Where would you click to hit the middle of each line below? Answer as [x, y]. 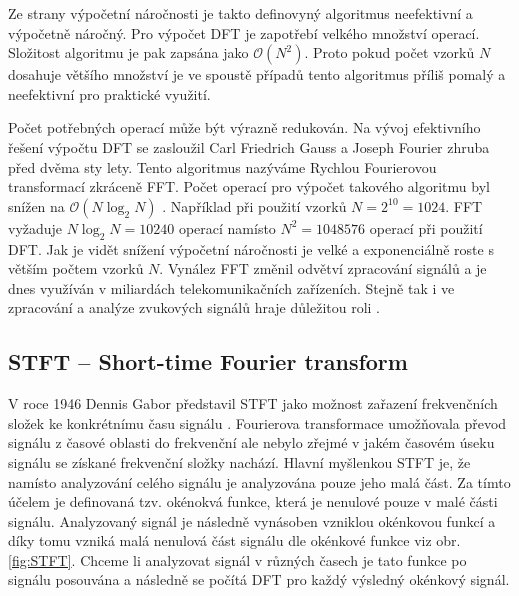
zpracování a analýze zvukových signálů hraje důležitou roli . [194, 307]
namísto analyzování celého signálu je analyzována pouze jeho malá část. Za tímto [259, 481]
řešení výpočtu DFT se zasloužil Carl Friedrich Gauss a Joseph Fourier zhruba [249, 146]
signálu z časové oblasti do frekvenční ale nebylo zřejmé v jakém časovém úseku [251, 442]
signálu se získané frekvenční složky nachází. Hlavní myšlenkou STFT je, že [239, 461]
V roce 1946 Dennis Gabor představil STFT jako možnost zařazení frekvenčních [253, 403]
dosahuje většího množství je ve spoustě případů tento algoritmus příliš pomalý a [257, 74]
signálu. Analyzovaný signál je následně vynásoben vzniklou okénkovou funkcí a [252, 520]
